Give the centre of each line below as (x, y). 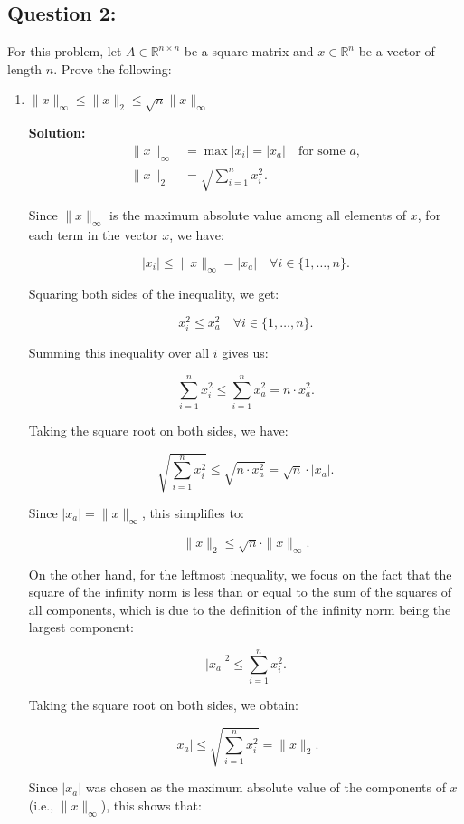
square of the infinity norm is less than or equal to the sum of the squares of (240, 592)
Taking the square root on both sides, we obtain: (164, 705)
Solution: (57, 133)
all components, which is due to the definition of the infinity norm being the (240, 609)
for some (322, 151)
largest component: (81, 627)
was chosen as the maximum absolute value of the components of (265, 787)
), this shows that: (151, 805)
